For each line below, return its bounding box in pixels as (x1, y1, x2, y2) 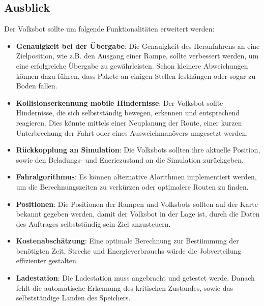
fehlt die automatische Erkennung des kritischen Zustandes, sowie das (16, 282, 233, 293)
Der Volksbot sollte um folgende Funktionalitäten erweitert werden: (4, 23, 215, 34)
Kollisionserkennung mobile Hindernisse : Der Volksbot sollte (16, 97, 223, 108)
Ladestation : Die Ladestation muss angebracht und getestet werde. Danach (16, 272, 255, 283)
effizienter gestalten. (16, 255, 78, 266)
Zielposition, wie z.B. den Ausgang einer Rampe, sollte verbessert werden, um (16, 50, 259, 61)
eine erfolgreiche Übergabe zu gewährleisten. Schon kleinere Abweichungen (16, 60, 248, 71)
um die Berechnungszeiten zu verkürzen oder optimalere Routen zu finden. (16, 181, 249, 192)
